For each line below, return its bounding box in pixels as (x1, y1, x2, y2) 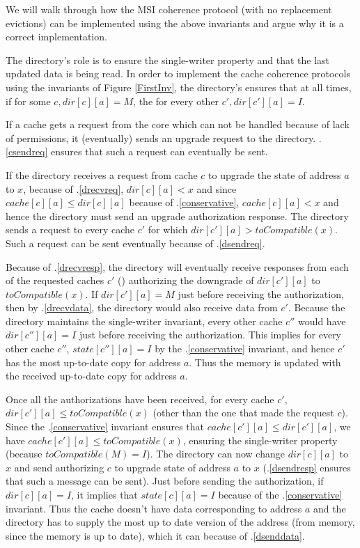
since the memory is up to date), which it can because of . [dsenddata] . (6, 528, 305, 542)
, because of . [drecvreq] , (23, 181, 124, 196)
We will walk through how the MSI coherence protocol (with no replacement (6, 2, 332, 16)
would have (298, 313, 346, 328)
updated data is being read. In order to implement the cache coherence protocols (6, 66, 350, 81)
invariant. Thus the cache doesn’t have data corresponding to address (6, 501, 302, 515)
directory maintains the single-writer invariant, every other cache (6, 313, 283, 328)
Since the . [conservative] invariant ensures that (6, 419, 205, 434)
